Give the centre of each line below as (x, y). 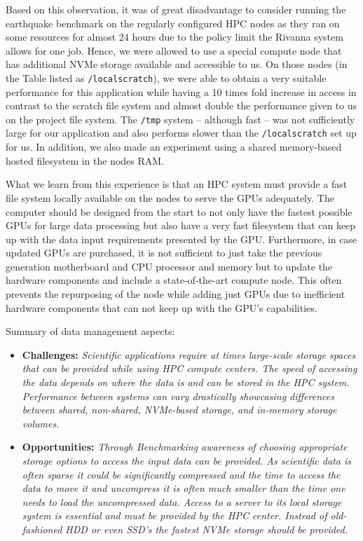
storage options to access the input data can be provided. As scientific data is (186, 460)
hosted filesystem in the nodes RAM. (85, 160)
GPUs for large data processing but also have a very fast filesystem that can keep (181, 225)
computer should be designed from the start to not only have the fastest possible (179, 211)
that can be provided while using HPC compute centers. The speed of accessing (190, 368)
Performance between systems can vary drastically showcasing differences (178, 396)
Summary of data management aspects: (90, 331)
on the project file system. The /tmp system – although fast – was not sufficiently (180, 119)
